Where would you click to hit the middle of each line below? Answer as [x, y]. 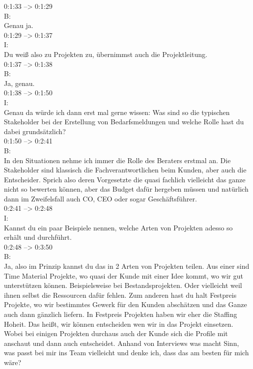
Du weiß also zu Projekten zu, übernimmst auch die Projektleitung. [106, 54]
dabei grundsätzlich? [35, 131]
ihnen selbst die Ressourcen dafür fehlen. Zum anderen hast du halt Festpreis [120, 295]
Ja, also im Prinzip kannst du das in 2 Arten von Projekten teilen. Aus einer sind [127, 266]
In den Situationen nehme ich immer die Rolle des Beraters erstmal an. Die [117, 160]
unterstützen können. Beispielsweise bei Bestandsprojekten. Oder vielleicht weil [123, 285]
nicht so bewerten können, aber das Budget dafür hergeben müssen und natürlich [126, 189]
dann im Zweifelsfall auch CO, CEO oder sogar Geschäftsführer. [100, 198]
